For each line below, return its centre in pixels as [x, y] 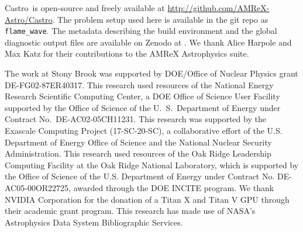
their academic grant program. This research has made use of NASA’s [130, 211]
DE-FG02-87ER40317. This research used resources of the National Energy [139, 84]
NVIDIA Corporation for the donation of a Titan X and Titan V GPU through [147, 199]
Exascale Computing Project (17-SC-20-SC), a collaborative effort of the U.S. [144, 130]
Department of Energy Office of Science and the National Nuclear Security [138, 142]
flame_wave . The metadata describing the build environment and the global [141, 31]
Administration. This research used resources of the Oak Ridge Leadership [138, 153]
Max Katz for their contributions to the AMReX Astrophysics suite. [127, 53]
